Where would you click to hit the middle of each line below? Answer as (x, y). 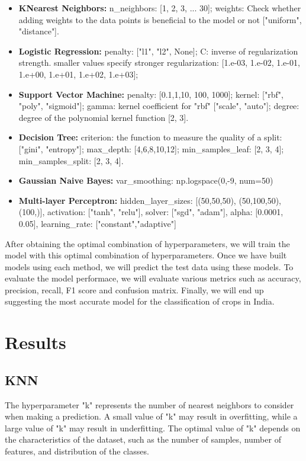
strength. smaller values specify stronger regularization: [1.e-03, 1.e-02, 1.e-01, (159, 63)
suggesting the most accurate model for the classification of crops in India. (140, 301)
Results (36, 342)
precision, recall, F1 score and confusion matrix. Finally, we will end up (134, 289)
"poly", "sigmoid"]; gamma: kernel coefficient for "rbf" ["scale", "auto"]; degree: (159, 106)
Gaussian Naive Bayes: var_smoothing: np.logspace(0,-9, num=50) (146, 180)
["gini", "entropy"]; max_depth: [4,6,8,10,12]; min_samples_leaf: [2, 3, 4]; (151, 148)
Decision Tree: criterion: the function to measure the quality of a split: (150, 137)
